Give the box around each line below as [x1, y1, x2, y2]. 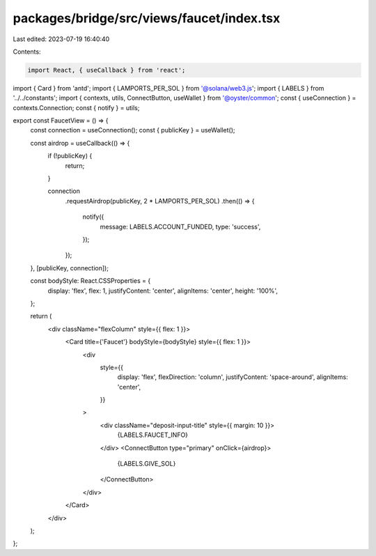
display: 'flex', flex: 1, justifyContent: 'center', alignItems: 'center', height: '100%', [47, 286, 279, 295]
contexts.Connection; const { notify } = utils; [13, 103, 140, 111]
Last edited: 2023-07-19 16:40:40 [13, 35, 110, 43]
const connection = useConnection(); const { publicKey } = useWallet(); [30, 126, 235, 134]
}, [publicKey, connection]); [30, 263, 109, 272]
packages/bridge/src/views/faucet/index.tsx [13, 10, 281, 26]
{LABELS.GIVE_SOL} [117, 460, 176, 468]
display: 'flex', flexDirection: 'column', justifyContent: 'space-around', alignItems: [117, 373, 348, 381]
